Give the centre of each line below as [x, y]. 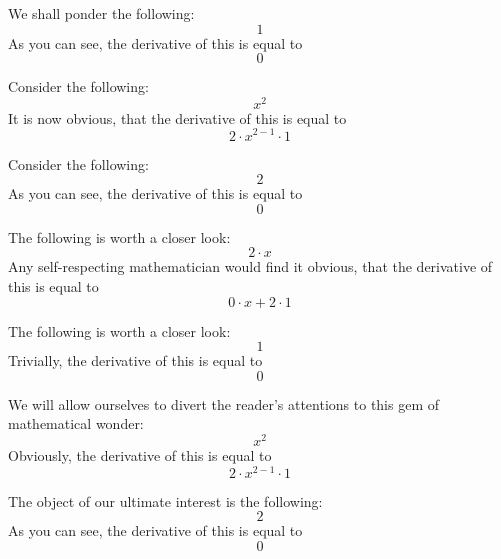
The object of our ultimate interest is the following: [165, 500]
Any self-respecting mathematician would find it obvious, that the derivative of [250, 266]
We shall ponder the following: [101, 13]
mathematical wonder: [76, 423]
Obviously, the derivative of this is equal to [140, 454]
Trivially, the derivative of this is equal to [135, 360]
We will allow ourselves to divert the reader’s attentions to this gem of [224, 403]
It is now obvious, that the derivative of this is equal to [177, 117]
